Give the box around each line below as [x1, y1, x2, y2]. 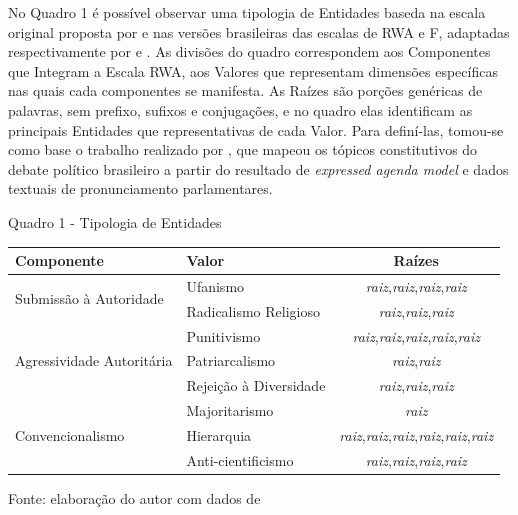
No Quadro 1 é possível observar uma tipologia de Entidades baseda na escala [8, 2, 486, 22]
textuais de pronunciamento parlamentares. [8, 178, 273, 199]
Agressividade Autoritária [15, 350, 173, 371]
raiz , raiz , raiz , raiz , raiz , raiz [339, 424, 494, 445]
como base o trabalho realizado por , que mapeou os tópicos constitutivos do [8, 139, 478, 160]
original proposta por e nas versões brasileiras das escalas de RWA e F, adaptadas [8, 21, 510, 42]
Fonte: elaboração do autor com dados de [8, 487, 261, 508]
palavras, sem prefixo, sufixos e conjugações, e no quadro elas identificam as [8, 99, 473, 120]
